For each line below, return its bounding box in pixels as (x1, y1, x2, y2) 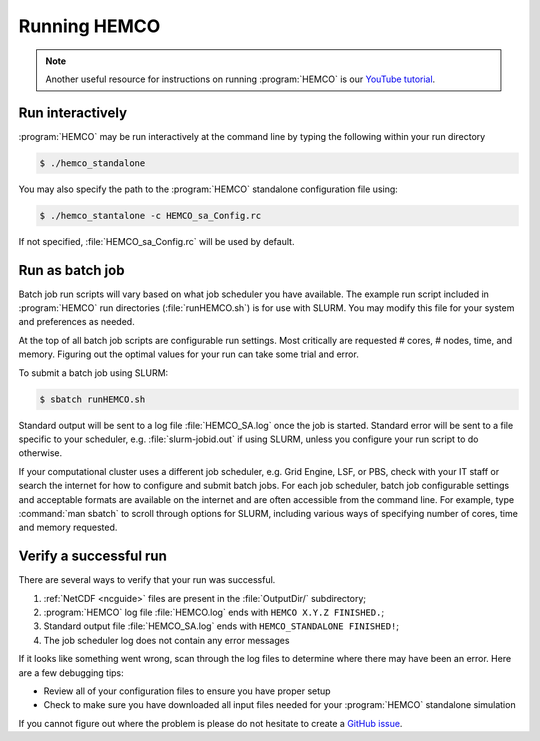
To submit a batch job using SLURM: (18, 366, 169, 379)
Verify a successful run (18, 548, 167, 565)
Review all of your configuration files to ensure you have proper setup (43, 685, 331, 697)
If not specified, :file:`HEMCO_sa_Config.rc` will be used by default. (18, 235, 295, 247)
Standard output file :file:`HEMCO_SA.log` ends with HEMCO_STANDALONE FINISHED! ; (43, 620, 400, 632)
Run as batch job (18, 261, 125, 279)
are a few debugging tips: (18, 666, 124, 679)
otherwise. (18, 447, 63, 459)
